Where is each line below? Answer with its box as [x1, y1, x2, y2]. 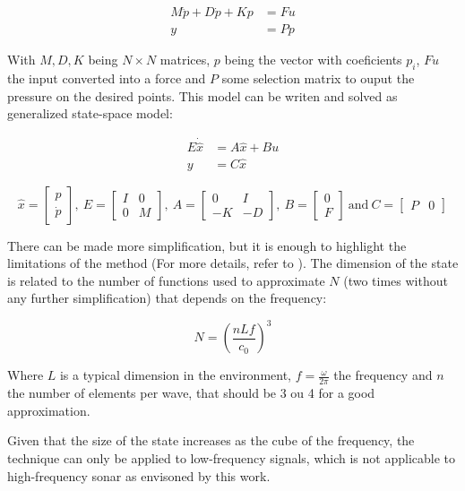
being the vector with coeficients [224, 50, 402, 69]
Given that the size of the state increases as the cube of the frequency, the [7, 431, 415, 450]
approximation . [7, 401, 90, 419]
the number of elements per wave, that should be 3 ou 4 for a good [7, 383, 375, 402]
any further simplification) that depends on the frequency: [7, 289, 327, 307]
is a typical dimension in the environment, [59, 366, 292, 384]
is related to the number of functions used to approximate [7, 271, 325, 289]
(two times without [343, 271, 448, 289]
